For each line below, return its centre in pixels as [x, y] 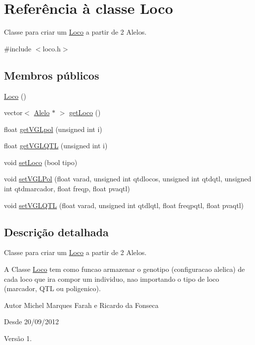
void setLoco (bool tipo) [41, 162]
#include [18, 48]
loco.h [52, 48]
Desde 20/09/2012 [32, 322]
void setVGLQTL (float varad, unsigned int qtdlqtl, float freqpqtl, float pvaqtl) [124, 205]
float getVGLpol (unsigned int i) [53, 129]
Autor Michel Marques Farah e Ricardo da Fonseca [81, 305]
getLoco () [85, 112]
